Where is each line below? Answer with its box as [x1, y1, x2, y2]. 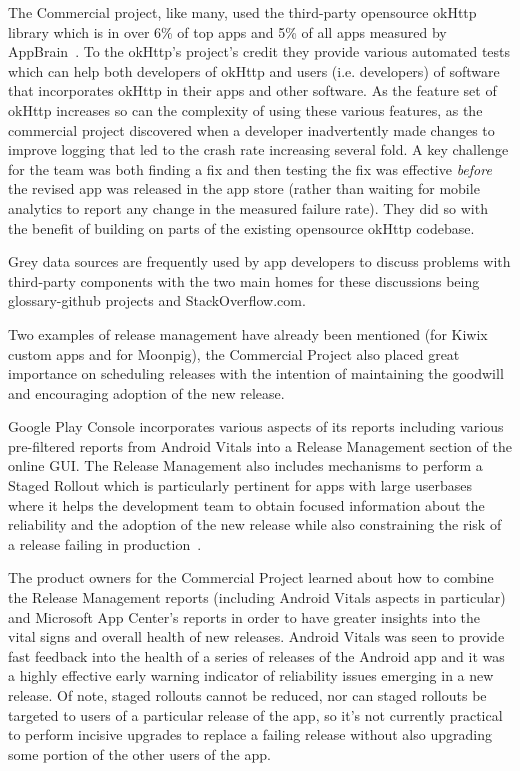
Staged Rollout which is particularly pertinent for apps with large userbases [8, 475, 473, 496]
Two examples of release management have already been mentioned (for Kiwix [8, 323, 488, 344]
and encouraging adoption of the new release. [8, 382, 285, 403]
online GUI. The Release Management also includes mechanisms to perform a [8, 455, 483, 476]
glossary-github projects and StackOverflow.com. [8, 290, 306, 311]
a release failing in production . [8, 533, 202, 554]
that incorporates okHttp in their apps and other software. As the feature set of [8, 80, 497, 101]
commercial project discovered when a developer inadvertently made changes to [8, 119, 495, 140]
